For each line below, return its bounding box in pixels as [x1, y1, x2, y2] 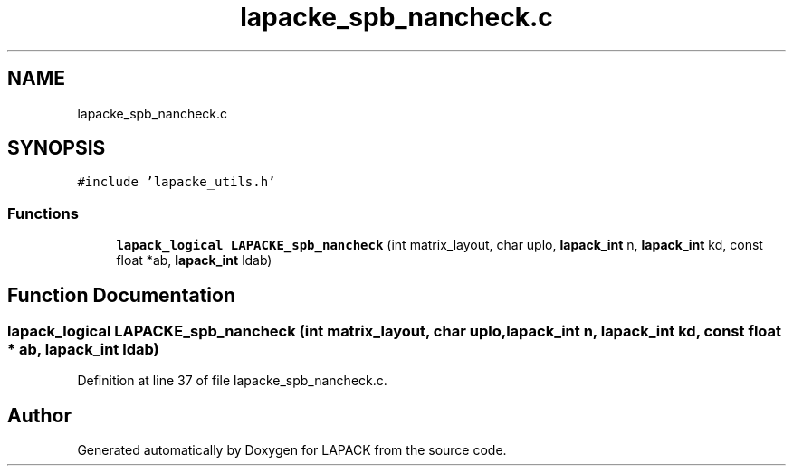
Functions [7, 203, 79, 222]
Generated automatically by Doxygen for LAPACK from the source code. [77, 442, 507, 459]
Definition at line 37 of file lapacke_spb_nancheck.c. [77, 373, 387, 389]
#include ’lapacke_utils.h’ [77, 175, 276, 190]
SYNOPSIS [7, 137, 106, 160]
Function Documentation [7, 283, 235, 307]
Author [7, 403, 72, 427]
